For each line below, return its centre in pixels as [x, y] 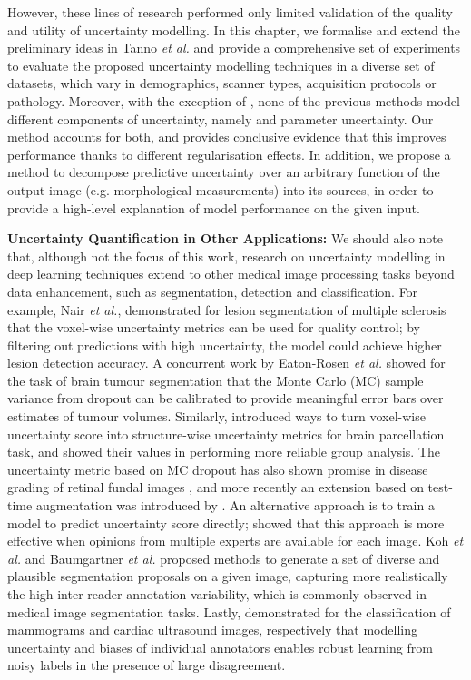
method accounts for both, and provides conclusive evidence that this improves [227, 137]
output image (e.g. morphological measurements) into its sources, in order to [221, 189]
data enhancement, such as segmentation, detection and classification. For [213, 291]
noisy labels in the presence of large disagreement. [147, 665]
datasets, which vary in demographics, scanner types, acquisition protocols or [222, 83]
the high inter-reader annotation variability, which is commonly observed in [217, 594]
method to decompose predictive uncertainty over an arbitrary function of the [224, 172]
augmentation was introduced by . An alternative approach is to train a [235, 505]
